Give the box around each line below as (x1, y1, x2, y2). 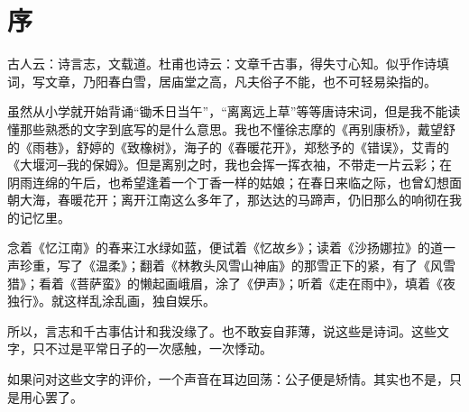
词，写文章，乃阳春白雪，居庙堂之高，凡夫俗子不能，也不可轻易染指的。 (7, 71, 437, 90)
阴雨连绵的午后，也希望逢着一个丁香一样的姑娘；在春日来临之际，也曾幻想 (7, 172, 449, 191)
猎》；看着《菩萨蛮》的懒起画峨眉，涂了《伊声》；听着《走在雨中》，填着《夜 (7, 273, 455, 292)
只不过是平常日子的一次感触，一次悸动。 (32, 339, 272, 358)
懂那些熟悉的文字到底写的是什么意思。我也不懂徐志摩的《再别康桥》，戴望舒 (7, 119, 455, 138)
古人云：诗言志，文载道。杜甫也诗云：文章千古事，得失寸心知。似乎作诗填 (7, 54, 449, 73)
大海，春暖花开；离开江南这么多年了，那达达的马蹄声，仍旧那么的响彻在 (19, 190, 449, 209)
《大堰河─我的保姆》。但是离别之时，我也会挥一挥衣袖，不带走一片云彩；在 (7, 155, 452, 174)
